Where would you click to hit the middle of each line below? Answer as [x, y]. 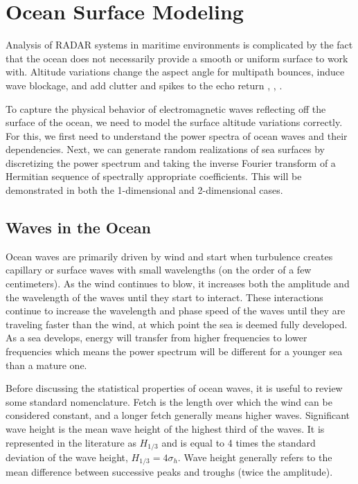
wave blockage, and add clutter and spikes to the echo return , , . [144, 85]
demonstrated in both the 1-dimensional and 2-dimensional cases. [144, 190]
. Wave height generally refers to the [255, 457]
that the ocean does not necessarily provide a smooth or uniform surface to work [177, 58]
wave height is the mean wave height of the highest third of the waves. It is [165, 428]
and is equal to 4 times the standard [239, 442]
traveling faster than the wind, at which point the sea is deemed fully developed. [177, 324]
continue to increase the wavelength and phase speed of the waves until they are [176, 311]
